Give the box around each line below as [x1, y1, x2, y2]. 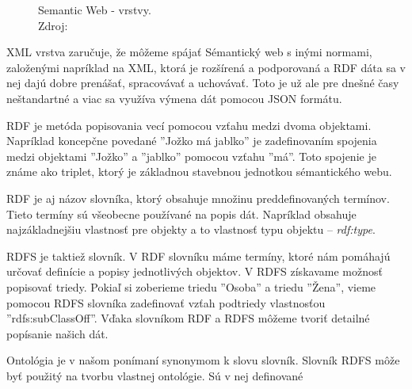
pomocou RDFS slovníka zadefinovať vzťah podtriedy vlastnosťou [6, 294, 326, 311]
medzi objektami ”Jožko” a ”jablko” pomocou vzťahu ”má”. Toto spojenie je [6, 147, 376, 164]
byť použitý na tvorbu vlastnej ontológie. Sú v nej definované [6, 367, 303, 383]
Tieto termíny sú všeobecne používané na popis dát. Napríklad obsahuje [6, 205, 357, 222]
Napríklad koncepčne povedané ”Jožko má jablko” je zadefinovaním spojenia [6, 132, 377, 149]
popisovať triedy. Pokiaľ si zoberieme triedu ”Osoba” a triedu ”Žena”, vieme [6, 278, 376, 295]
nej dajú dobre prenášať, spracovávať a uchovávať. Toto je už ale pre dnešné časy [6, 74, 399, 91]
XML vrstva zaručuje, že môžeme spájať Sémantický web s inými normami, [6, 44, 372, 60]
